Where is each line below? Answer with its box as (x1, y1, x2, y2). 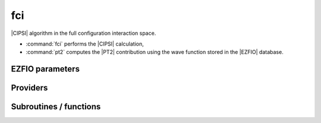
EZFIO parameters (11, 64, 80, 74)
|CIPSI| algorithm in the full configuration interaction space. (11, 30, 156, 37)
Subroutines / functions (11, 102, 101, 112)
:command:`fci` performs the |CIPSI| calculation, (26, 40, 144, 47)
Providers (11, 83, 48, 93)
